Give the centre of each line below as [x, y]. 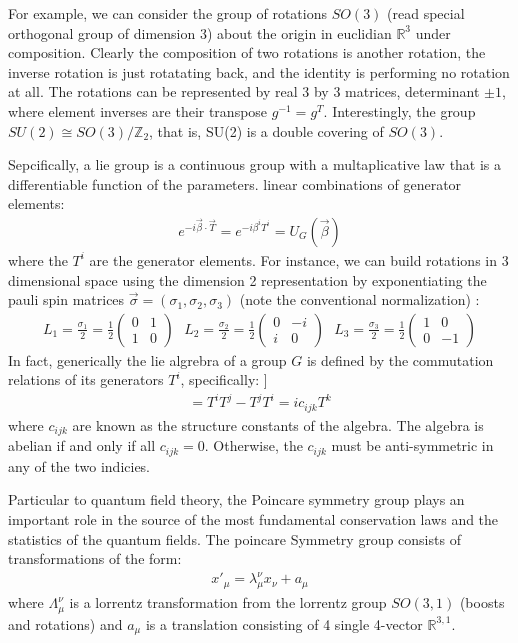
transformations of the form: [95, 558]
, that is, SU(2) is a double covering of [266, 130]
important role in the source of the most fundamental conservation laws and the [253, 519]
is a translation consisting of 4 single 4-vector [284, 623]
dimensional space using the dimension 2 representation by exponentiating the [247, 279]
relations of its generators [86, 379]
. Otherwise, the [253, 445]
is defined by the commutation [400, 359]
